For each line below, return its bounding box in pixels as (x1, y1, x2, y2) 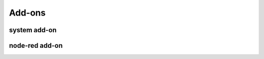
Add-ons (9, 7, 46, 18)
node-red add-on (9, 41, 63, 50)
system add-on (9, 26, 57, 34)
